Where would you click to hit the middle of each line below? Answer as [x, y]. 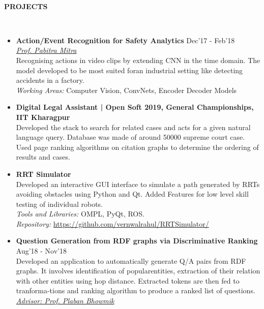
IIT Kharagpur [43, 117]
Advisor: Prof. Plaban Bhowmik [65, 301]
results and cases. [43, 157]
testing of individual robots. [59, 204]
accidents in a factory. [50, 80]
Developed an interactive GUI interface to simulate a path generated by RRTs [138, 184]
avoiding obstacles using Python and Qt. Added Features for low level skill [132, 194]
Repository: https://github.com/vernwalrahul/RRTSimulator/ [112, 223]
